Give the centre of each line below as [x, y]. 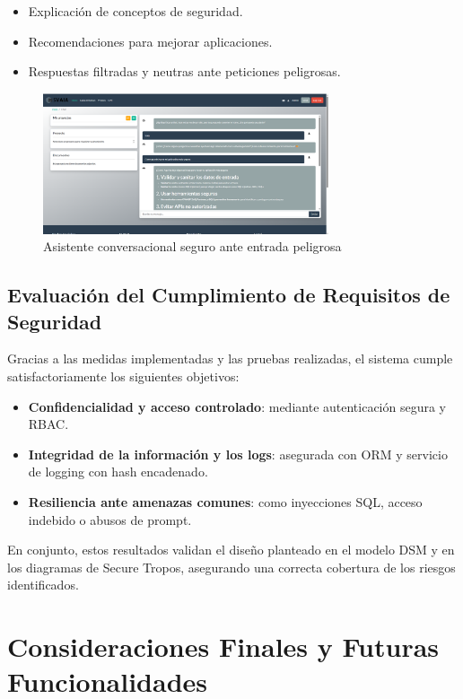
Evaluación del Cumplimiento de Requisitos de [229, 295]
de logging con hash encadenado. [118, 472]
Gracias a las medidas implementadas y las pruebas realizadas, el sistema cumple [230, 358]
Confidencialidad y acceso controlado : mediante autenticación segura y [237, 406]
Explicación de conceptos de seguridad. [135, 11]
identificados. [43, 585]
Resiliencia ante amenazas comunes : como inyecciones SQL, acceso [225, 501]
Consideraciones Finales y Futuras [223, 647]
